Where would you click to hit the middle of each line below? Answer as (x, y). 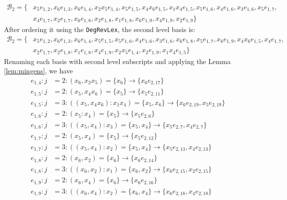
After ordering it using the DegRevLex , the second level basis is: (100, 29)
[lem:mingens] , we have (39, 71)
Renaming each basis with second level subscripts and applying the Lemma (117, 61)
